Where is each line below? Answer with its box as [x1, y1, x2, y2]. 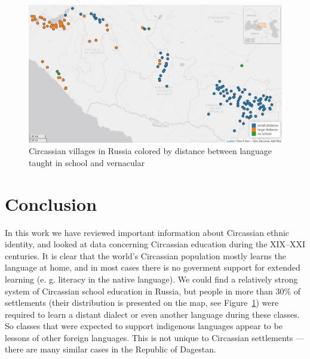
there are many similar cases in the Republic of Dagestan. [5, 343, 216, 355]
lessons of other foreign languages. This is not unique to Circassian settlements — [5, 331, 304, 343]
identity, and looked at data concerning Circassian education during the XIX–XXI [5, 238, 306, 250]
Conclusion [5, 191, 97, 216]
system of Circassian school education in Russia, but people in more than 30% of [5, 284, 301, 297]
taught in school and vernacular [29, 156, 145, 168]
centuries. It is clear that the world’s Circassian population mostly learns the [5, 249, 286, 262]
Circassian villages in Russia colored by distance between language [29, 145, 272, 157]
